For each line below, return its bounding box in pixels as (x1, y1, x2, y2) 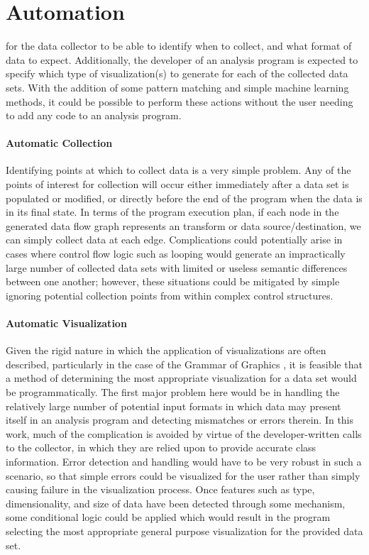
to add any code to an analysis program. (6, 108, 182, 123)
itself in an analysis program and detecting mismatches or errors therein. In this (6, 412, 354, 427)
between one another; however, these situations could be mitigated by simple (6, 274, 340, 289)
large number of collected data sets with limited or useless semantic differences (6, 260, 348, 275)
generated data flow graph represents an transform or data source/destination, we (6, 218, 361, 233)
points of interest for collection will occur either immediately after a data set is (6, 177, 349, 192)
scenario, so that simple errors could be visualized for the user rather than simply (6, 468, 360, 483)
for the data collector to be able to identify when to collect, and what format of (6, 38, 352, 53)
